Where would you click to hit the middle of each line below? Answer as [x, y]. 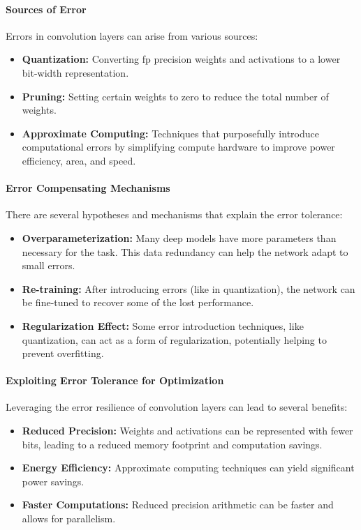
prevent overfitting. [63, 353]
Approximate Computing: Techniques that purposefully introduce [170, 133]
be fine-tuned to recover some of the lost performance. [138, 302]
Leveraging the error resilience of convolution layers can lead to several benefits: [177, 407]
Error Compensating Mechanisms [88, 188]
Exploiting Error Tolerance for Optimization [115, 380]
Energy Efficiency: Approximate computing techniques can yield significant [188, 468]
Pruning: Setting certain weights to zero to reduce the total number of [175, 96]
